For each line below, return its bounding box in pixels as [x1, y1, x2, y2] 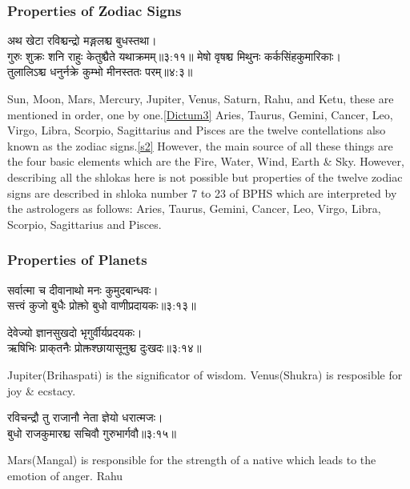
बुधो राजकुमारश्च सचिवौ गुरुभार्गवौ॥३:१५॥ [7, 424, 176, 441]
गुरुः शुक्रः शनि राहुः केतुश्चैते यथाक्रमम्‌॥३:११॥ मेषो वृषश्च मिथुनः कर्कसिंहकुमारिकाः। [7, 47, 341, 64]
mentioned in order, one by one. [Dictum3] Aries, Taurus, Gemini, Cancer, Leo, [7, 106, 393, 122]
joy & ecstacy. [7, 382, 76, 399]
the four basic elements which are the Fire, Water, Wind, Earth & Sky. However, [7, 153, 404, 170]
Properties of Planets [7, 250, 147, 270]
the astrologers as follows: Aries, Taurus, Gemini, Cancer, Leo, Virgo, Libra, [7, 200, 381, 217]
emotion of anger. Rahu [7, 467, 123, 483]
